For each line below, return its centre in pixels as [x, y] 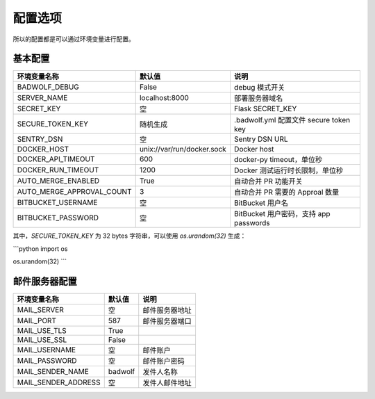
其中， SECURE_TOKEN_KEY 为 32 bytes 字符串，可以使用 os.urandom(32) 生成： [130, 236]
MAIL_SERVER [40, 310]
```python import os [40, 249]
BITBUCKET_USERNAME [57, 203]
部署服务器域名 [258, 99]
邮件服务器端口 [167, 321]
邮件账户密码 [164, 361]
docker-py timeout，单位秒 [278, 160]
